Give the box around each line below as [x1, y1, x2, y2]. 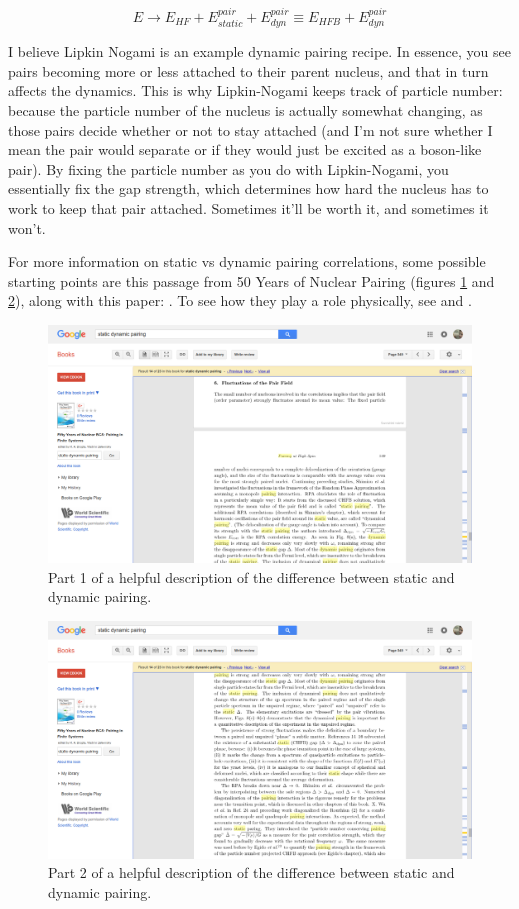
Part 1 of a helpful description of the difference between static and [48, 566, 455, 587]
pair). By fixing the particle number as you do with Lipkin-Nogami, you [8, 158, 449, 179]
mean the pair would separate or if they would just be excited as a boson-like [8, 139, 482, 160]
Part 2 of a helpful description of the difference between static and [48, 862, 455, 883]
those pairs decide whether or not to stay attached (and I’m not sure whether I [8, 119, 493, 140]
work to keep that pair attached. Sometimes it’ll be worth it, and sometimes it [8, 197, 489, 218]
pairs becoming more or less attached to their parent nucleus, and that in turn [8, 60, 489, 81]
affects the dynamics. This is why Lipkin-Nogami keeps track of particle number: [8, 80, 503, 101]
